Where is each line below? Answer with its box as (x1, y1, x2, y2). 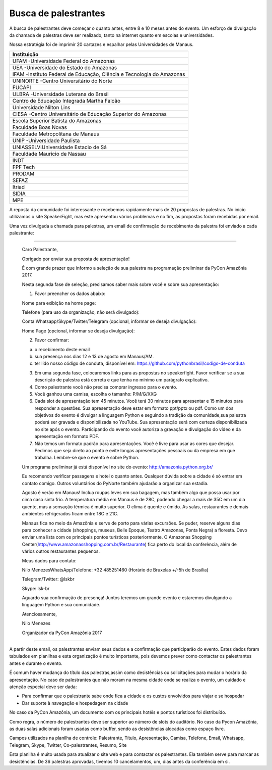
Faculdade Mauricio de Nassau (12, 150, 86, 157)
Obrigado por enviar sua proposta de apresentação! (22, 256, 130, 262)
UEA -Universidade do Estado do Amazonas (12, 64, 117, 71)
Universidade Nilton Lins (12, 104, 71, 111)
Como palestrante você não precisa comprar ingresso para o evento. (34, 384, 178, 390)
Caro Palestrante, (22, 247, 58, 253)
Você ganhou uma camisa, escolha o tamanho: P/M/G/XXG (34, 391, 157, 397)
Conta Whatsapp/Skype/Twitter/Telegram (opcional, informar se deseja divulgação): (22, 318, 197, 324)
